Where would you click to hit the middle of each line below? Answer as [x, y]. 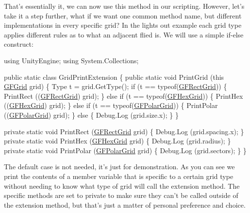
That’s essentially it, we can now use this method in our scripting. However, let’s [124, 6]
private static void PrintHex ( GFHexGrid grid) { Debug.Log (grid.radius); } [117, 141]
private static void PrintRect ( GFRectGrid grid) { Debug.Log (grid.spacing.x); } [124, 131]
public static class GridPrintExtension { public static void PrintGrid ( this [114, 77]
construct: [19, 44]
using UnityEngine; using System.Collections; [71, 60]
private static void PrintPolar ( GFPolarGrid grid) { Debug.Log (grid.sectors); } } [125, 150]
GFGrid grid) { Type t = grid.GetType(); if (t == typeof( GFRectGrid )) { [116, 86]
